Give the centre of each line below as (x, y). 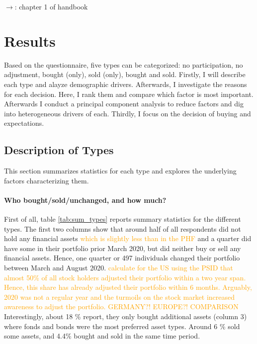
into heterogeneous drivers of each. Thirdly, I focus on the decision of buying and (128, 113)
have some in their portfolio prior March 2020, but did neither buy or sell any (123, 248)
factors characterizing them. (46, 180)
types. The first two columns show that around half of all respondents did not (123, 228)
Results (30, 41)
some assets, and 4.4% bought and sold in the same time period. (102, 336)
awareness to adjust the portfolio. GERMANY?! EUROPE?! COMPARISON (121, 306)
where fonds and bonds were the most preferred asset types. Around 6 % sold (122, 326)
